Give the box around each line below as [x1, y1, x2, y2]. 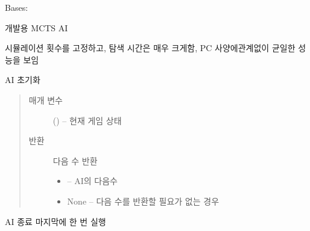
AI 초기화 [5, 73, 40, 86]
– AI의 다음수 [67, 174, 118, 187]
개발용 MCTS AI [5, 21, 68, 34]
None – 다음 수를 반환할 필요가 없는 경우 [67, 194, 220, 207]
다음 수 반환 [52, 154, 98, 167]
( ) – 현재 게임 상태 [52, 114, 122, 126]
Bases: [5, 1, 28, 13]
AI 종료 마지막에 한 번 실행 [5, 215, 106, 227]
